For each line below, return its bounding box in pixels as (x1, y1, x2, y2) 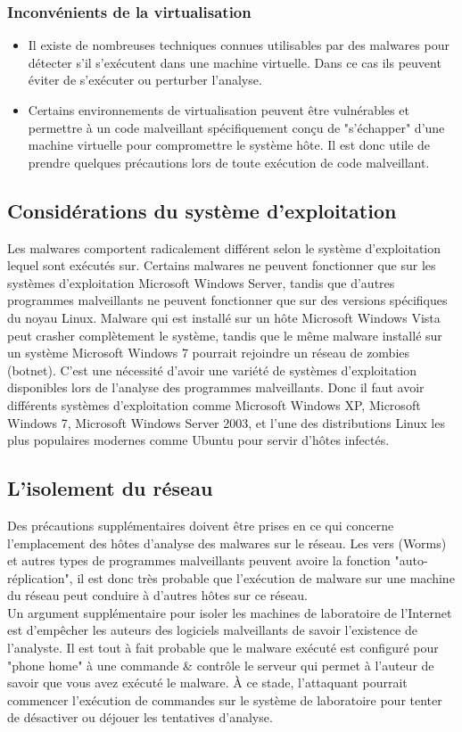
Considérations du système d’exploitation (7, 196, 397, 224)
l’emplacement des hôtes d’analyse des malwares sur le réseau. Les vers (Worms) (7, 533, 447, 552)
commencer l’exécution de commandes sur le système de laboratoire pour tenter (7, 690, 442, 709)
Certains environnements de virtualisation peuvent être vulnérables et (28, 101, 409, 119)
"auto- (394, 551, 428, 570)
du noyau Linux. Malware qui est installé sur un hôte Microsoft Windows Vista (7, 308, 441, 326)
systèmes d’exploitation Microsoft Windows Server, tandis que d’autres (7, 273, 395, 292)
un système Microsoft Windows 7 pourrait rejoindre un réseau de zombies (7, 343, 410, 362)
